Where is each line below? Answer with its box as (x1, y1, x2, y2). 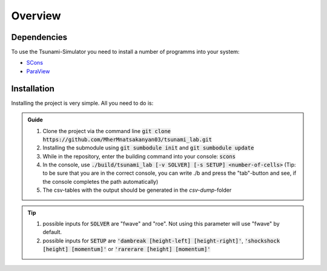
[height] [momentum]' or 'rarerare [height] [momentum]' (42, 246, 211, 253)
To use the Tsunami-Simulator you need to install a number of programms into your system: (11, 48, 240, 56)
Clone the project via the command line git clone (42, 127, 171, 134)
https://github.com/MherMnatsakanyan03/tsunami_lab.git (42, 136, 212, 143)
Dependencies (11, 32, 68, 42)
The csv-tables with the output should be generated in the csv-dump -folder (42, 186, 232, 194)
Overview (11, 9, 61, 22)
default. (42, 229, 62, 236)
